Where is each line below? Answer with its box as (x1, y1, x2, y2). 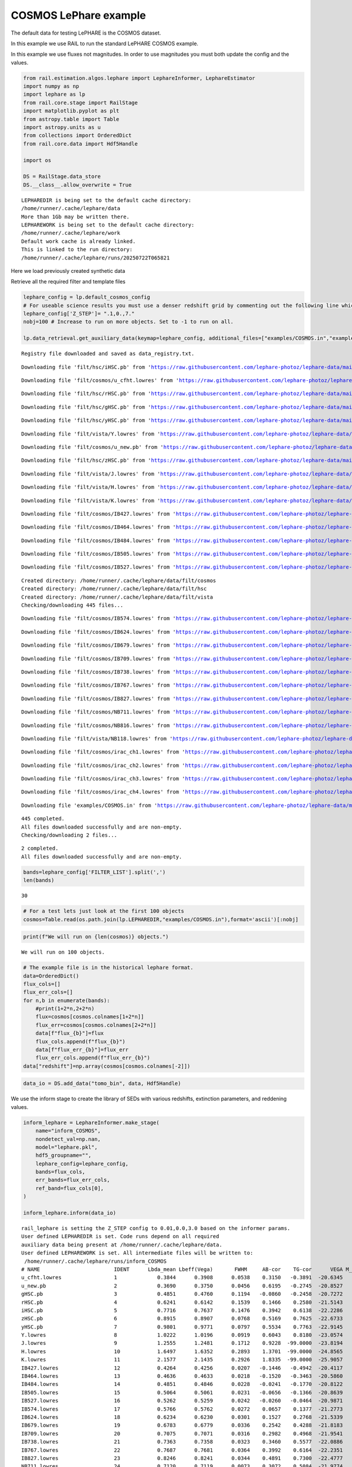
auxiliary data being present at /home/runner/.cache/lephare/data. (21, 1241, 222, 1248)
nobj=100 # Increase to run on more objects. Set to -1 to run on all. (23, 319, 234, 325)
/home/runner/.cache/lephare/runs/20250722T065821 (21, 254, 170, 261)
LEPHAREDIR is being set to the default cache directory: (21, 197, 192, 204)
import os (23, 157, 52, 164)
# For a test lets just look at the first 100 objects (23, 908, 184, 915)
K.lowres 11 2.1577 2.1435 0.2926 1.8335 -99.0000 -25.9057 (21, 1356, 343, 1363)
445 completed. (21, 816, 65, 822)
